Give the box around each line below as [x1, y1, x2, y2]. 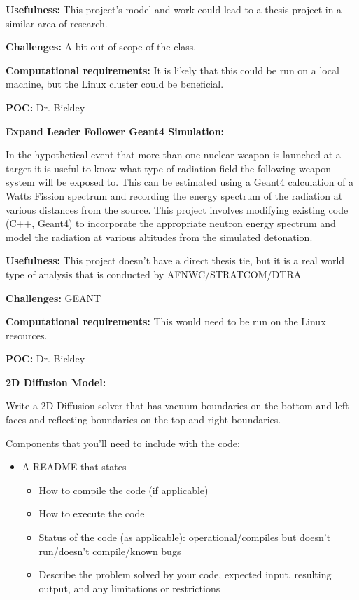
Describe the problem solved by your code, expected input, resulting [38, 567, 332, 582]
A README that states [22, 459, 127, 474]
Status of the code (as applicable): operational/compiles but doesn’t [38, 530, 331, 545]
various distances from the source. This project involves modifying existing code [6, 202, 349, 217]
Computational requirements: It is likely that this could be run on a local [6, 62, 339, 77]
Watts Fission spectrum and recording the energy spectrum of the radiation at [6, 188, 343, 203]
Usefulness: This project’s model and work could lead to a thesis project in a [6, 2, 342, 16]
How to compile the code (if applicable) [38, 482, 209, 497]
